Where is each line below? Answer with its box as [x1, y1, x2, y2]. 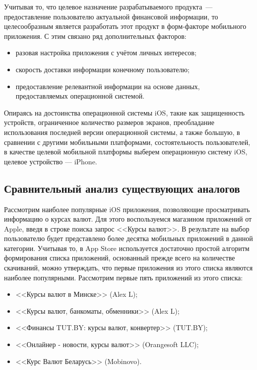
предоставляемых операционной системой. [15, 91, 145, 101]
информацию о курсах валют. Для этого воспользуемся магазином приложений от [4, 214, 252, 224]
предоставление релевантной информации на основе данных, [15, 81, 200, 91]
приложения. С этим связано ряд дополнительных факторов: [4, 30, 187, 41]
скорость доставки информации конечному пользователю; [15, 64, 190, 74]
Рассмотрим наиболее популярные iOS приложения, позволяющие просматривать [4, 204, 250, 214]
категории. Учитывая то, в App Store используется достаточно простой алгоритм [4, 243, 250, 253]
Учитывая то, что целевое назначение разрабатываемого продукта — [4, 1, 213, 11]
